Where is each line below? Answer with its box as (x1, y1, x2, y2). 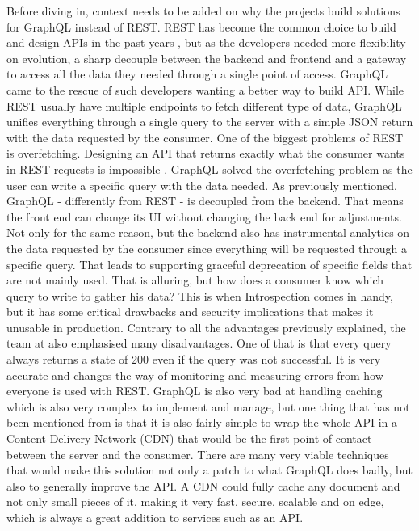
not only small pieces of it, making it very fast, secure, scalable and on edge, (6, 493, 384, 510)
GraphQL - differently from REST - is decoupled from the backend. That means (6, 192, 404, 209)
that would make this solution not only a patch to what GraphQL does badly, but (6, 461, 413, 478)
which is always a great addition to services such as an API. (6, 509, 304, 525)
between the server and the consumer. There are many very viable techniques (6, 445, 389, 462)
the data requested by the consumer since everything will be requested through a (6, 239, 407, 256)
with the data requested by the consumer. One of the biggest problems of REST (6, 129, 404, 145)
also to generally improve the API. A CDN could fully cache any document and (6, 477, 400, 494)
